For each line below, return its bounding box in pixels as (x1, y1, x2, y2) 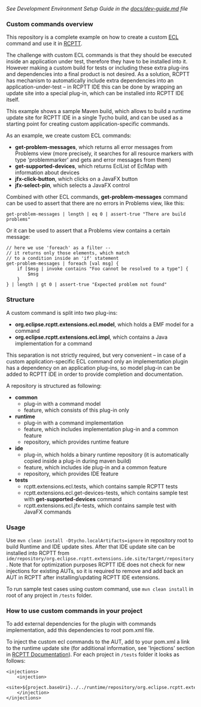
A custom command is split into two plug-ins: (6, 309, 118, 316)
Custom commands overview (6, 20, 94, 28)
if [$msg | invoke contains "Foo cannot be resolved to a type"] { (17, 266, 188, 272)
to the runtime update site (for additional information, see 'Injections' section (6, 645, 195, 652)
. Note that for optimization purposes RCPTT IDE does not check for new (6, 561, 185, 568)
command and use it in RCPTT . (6, 40, 83, 47)
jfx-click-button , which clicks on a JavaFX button (14, 175, 138, 183)
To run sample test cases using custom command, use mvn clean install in (6, 585, 194, 592)
